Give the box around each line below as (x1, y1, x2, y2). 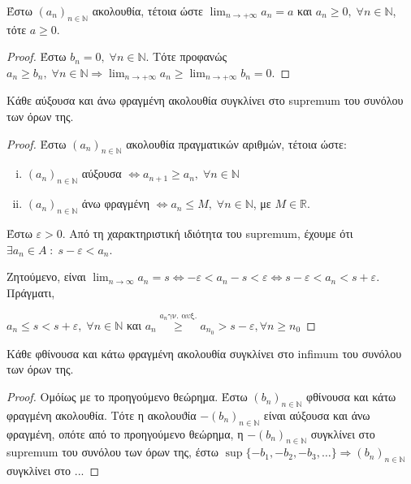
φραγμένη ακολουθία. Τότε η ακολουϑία (6, 406, 197, 423)
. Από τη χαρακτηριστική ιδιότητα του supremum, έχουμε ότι (62, 225, 353, 242)
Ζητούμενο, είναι (6, 268, 86, 285)
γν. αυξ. (167, 311, 197, 320)
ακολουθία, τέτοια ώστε (92, 2, 203, 19)
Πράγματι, (6, 283, 55, 300)
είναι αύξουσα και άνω (263, 406, 370, 423)
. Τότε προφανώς (145, 48, 227, 65)
